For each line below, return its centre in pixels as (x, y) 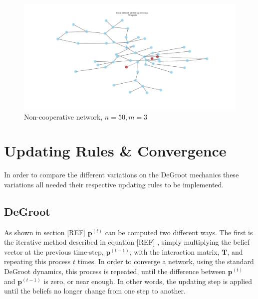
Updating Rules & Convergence (115, 151)
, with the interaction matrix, (174, 251)
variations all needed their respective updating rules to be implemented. (114, 184)
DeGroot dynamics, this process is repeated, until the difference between (115, 271)
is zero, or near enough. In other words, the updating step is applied (148, 281)
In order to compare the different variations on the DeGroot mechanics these (122, 175)
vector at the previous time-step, (54, 251)
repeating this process (37, 261)
